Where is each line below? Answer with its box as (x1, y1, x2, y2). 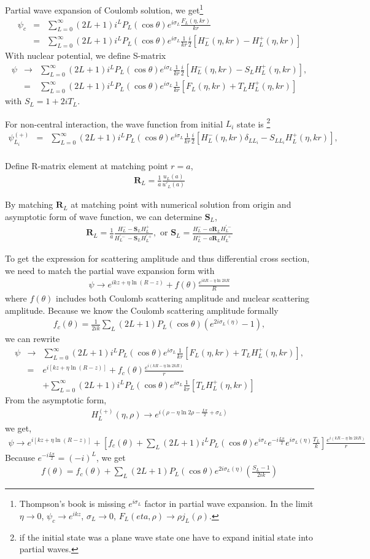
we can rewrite (5, 332, 60, 345)
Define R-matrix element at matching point (5, 159, 168, 172)
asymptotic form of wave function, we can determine (5, 210, 202, 222)
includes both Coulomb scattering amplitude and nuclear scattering (56, 292, 310, 305)
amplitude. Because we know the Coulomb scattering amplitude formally (5, 303, 279, 316)
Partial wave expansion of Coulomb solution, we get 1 (5, 2, 204, 16)
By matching (5, 198, 53, 211)
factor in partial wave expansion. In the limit (144, 497, 314, 510)
